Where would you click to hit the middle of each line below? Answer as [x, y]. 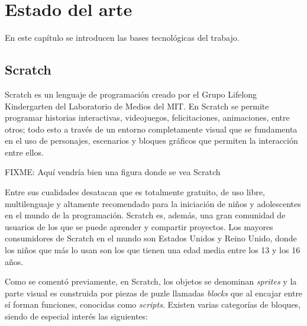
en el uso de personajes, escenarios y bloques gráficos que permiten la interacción [151, 141]
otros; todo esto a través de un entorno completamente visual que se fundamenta [151, 129]
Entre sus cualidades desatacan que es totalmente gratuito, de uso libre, [135, 192]
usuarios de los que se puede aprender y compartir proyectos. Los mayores [139, 226]
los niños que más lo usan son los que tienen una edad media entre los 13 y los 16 [153, 250]
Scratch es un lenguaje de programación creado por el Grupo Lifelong [131, 94]
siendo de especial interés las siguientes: [76, 316]
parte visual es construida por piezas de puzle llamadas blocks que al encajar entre [154, 293]
